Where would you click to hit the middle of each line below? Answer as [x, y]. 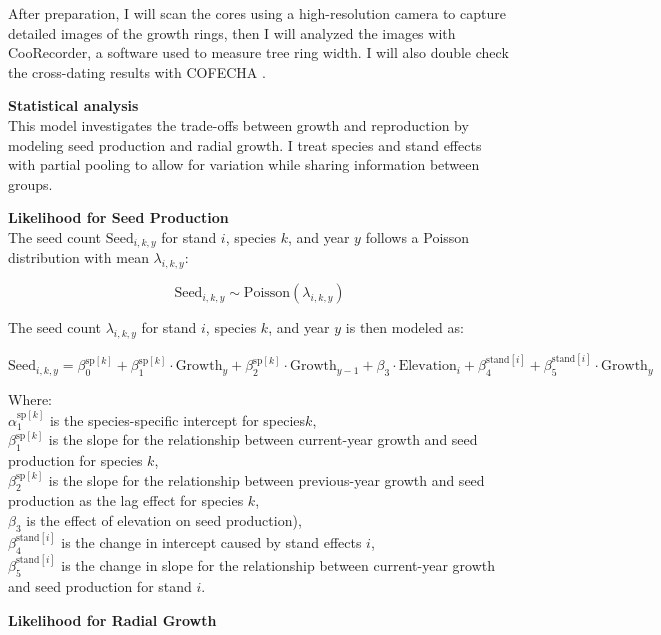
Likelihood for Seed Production [118, 217]
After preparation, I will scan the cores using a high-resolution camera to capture [257, 13]
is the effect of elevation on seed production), [164, 520]
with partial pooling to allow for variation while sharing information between [244, 164]
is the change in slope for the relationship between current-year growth [278, 565]
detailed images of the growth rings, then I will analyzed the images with [232, 32]
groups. [30, 183]
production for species [75, 460]
